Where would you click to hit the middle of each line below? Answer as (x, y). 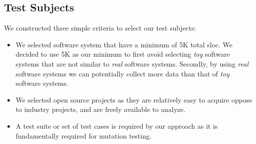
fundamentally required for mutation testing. (83, 135)
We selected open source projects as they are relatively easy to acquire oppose (134, 99)
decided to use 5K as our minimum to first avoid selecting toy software (123, 54)
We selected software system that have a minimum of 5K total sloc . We (124, 44)
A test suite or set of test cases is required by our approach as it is (117, 126)
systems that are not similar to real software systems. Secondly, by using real (132, 63)
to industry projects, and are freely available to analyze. (101, 109)
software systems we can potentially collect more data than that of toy (123, 73)
